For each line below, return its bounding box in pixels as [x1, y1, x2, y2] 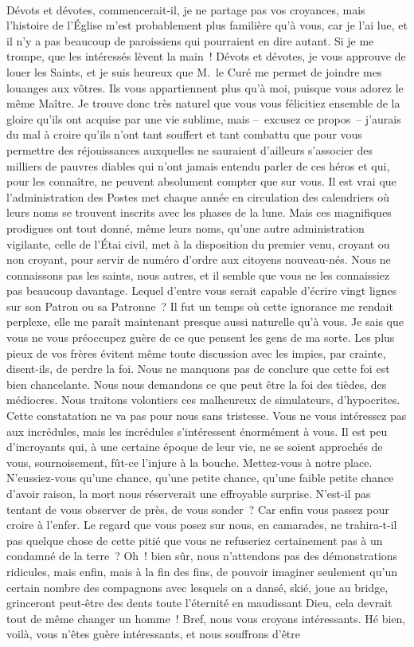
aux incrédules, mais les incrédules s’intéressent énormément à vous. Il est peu [6, 422, 388, 439]
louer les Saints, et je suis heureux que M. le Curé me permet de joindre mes [6, 63, 382, 80]
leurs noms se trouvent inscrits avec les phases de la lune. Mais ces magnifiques [6, 204, 392, 221]
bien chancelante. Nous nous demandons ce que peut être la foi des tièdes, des [6, 375, 387, 392]
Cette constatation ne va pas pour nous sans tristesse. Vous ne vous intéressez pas [6, 407, 407, 424]
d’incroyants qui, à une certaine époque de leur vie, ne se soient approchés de [6, 438, 383, 455]
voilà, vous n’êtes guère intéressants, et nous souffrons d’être [6, 625, 301, 642]
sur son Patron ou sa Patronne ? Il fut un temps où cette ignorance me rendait [6, 297, 393, 314]
